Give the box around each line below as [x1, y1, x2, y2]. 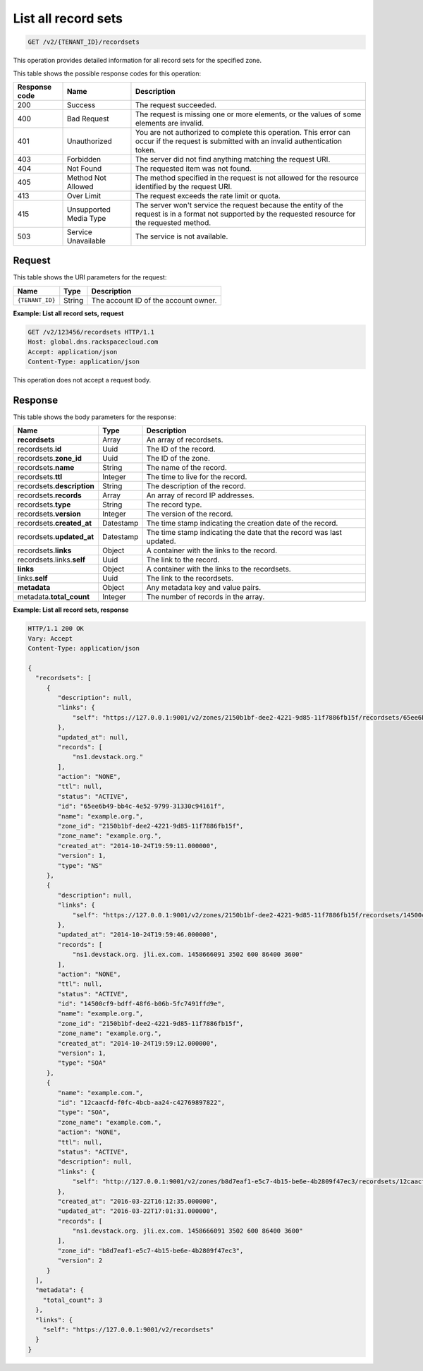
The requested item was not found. [135, 163, 252, 173]
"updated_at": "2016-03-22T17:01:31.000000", [57, 1207, 218, 1215]
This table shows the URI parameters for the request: [13, 273, 167, 282]
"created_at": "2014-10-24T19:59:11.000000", [57, 842, 218, 850]
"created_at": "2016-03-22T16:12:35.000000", [57, 1197, 218, 1205]
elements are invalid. [135, 118, 204, 128]
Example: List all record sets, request [13, 309, 124, 318]
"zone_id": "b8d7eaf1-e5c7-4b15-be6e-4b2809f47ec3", [57, 1246, 244, 1255]
